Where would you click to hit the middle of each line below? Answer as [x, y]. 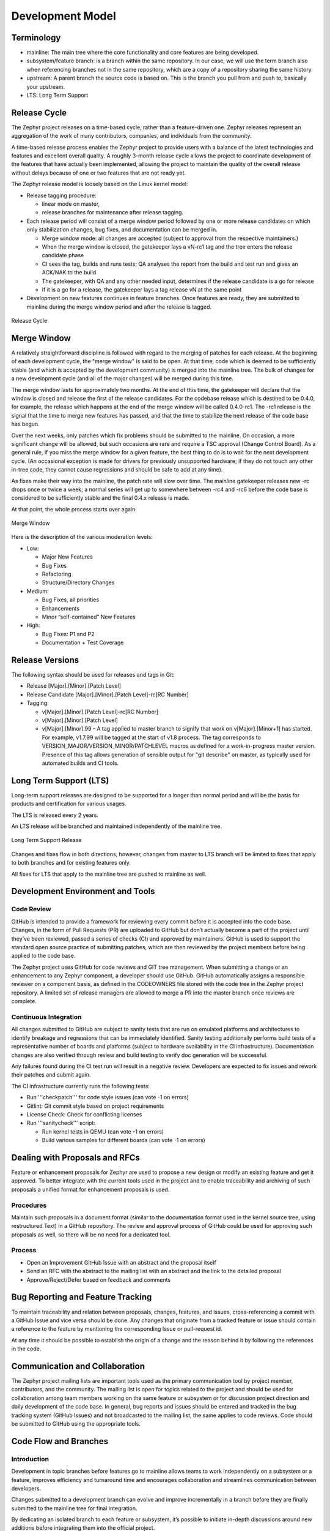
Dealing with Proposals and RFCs [76, 1157]
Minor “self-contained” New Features [89, 617]
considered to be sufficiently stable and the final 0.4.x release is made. [101, 498]
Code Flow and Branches [60, 1441]
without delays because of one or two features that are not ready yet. [99, 173]
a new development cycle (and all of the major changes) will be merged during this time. [122, 378]
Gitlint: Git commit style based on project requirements [95, 1106]
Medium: [38, 591]
